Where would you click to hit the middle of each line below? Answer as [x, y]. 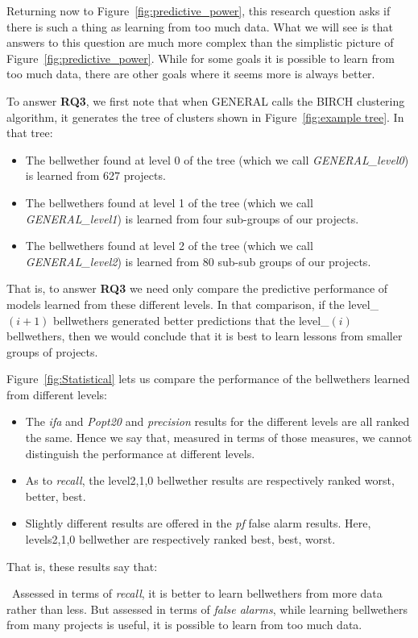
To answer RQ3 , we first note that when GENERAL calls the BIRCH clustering [206, 100]
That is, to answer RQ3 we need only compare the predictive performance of [197, 288]
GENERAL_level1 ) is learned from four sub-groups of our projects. [192, 218]
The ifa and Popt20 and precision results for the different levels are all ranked [217, 421]
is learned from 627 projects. [95, 175]
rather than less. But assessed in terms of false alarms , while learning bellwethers [207, 609]
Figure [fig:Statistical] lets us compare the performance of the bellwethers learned [208, 379]
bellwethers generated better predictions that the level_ [191, 320]
